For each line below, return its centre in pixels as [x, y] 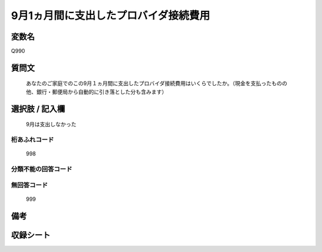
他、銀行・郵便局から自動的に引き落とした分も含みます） [96, 92]
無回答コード [30, 185]
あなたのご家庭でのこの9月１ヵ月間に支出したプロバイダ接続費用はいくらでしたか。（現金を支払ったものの [157, 83]
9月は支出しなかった [51, 125]
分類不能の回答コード [42, 169]
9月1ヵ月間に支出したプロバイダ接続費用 [111, 15]
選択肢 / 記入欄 [38, 109]
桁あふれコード [32, 140]
